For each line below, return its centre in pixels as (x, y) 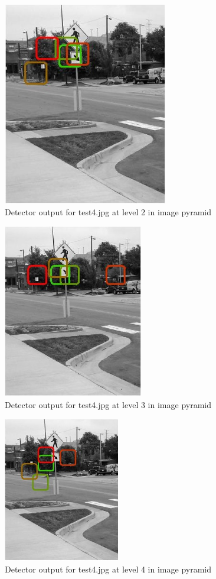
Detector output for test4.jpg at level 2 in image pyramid (108, 211)
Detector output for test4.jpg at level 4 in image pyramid (108, 569)
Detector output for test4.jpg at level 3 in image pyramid (108, 404)
